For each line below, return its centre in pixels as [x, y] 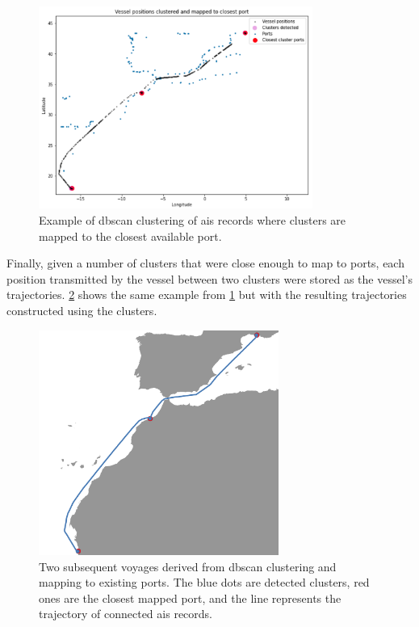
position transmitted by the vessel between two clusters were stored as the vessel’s [209, 278]
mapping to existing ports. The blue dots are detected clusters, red [204, 582]
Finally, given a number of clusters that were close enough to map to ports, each [205, 263]
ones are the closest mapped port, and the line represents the [190, 598]
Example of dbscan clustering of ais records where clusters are [193, 220]
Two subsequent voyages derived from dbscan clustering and [188, 566]
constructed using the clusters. [82, 310]
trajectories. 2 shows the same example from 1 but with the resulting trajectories [207, 295]
